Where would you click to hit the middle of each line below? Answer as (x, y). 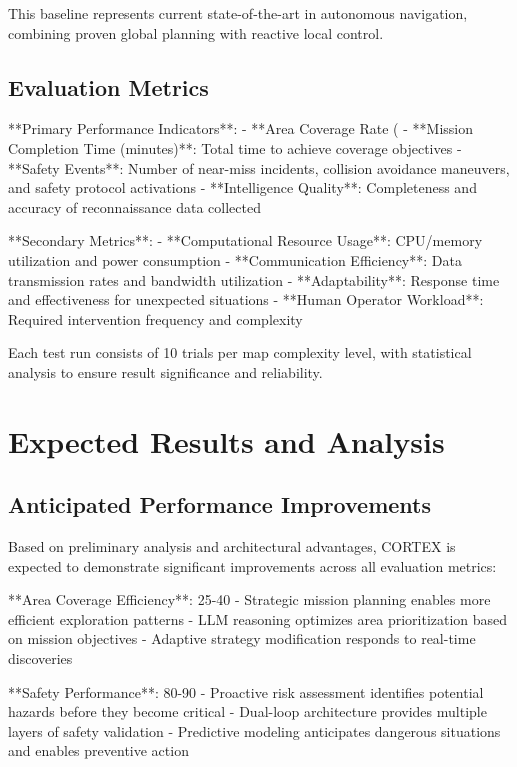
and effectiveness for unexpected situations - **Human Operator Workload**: (246, 299)
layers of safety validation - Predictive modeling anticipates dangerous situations (254, 730)
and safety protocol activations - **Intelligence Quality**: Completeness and (242, 187)
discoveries (40, 658)
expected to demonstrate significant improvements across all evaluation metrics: (252, 565)
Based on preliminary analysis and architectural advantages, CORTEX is (232, 546)
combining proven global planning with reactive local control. (196, 32)
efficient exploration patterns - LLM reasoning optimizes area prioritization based (258, 618)
